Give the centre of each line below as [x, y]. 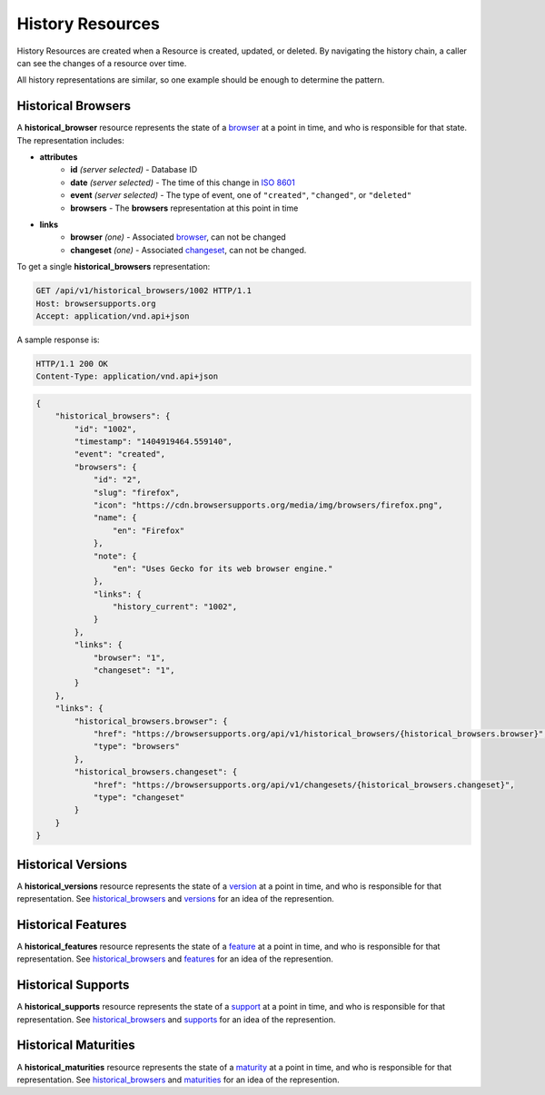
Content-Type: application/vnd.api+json [127, 376]
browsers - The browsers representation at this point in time [184, 208]
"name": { [115, 518]
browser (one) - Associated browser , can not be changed [178, 237]
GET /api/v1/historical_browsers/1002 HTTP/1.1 [144, 291]
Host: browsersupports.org [96, 303]
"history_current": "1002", [175, 607]
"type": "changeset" [139, 797]
